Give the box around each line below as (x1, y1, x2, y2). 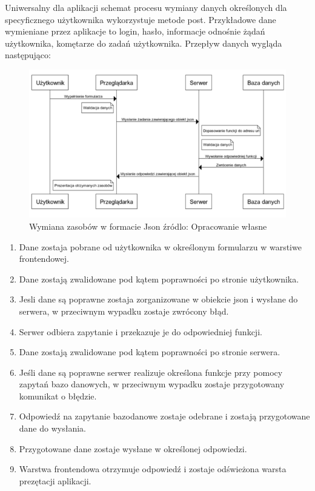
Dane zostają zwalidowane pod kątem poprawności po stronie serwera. (19, 346, 280, 358)
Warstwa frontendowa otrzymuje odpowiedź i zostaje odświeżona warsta (19, 463, 287, 475)
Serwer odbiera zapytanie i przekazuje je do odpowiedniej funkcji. (19, 325, 262, 338)
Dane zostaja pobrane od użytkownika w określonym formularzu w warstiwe (19, 240, 302, 253)
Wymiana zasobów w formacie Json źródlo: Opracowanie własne (29, 219, 267, 232)
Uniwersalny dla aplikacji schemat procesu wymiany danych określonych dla (5, 1, 287, 13)
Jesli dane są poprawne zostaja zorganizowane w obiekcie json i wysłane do (19, 293, 298, 306)
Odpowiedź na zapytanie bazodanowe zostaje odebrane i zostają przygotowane (19, 410, 310, 423)
